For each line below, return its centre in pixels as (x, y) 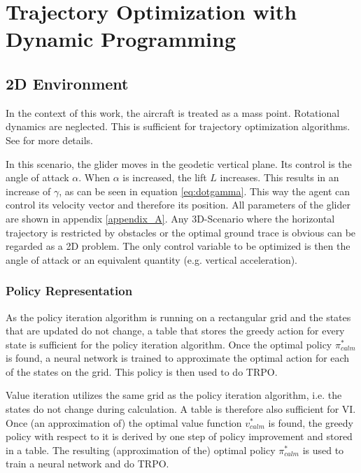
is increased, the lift (165, 177)
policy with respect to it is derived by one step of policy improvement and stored (179, 436)
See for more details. (49, 140)
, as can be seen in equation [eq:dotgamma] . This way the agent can (205, 191)
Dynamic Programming (121, 39)
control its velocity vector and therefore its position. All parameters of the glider (178, 205)
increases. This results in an (279, 177)
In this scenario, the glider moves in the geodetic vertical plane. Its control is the (179, 163)
